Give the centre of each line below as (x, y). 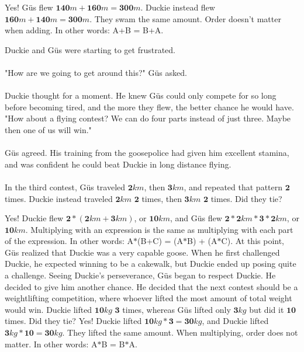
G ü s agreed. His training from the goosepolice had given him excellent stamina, (147, 153)
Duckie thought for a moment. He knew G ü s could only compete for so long (141, 95)
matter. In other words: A (51, 344)
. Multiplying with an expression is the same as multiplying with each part (159, 229)
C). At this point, (253, 241)
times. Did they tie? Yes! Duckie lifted (73, 321)
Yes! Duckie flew (34, 218)
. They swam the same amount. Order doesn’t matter (185, 18)
